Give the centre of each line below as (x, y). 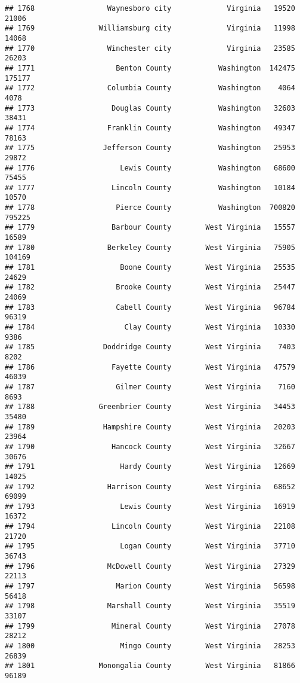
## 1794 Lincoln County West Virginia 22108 (150, 527)
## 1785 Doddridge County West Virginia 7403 (150, 347)
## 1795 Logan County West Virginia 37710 (150, 546)
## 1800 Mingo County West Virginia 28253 (150, 646)
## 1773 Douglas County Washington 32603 (150, 108)
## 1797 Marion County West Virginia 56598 (150, 586)
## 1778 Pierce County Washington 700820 (150, 208)
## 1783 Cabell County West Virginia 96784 (150, 307)
